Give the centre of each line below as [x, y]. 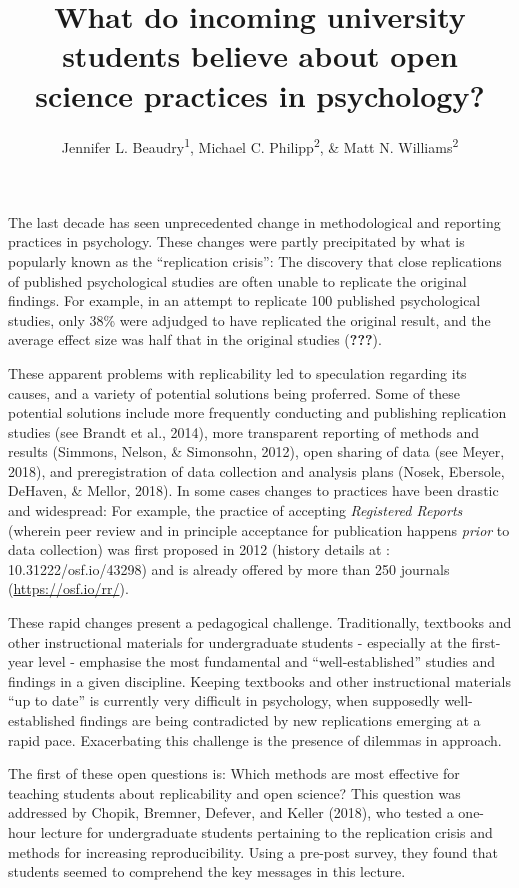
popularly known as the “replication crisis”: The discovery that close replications [255, 260]
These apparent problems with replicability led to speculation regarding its [237, 372]
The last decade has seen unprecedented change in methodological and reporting [254, 221]
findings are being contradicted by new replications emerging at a [280, 720]
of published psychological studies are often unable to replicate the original [237, 280]
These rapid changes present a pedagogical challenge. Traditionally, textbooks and [260, 622]
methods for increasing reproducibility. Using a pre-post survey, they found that [253, 851]
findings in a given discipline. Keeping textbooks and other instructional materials [260, 680]
